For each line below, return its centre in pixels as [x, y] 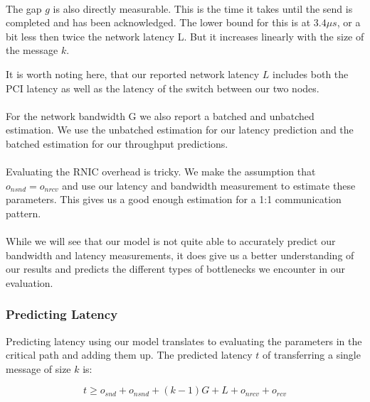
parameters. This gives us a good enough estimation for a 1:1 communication [174, 199]
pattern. [23, 213]
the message [32, 50]
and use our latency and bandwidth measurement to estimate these [209, 185]
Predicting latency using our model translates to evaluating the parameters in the [184, 341]
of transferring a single [312, 355]
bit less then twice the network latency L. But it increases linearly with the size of [185, 36]
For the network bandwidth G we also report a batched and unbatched [160, 115]
